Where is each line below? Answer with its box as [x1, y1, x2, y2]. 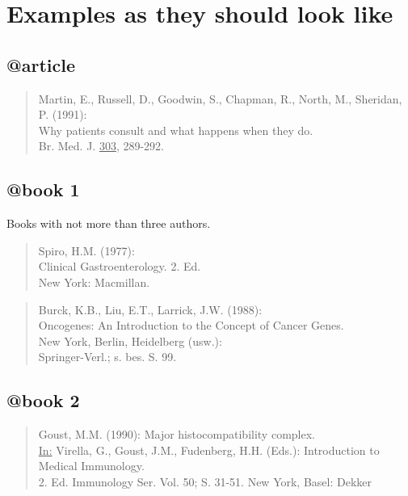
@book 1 [6, 177, 80, 202]
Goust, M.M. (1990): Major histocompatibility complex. [38, 426, 315, 443]
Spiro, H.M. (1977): [38, 242, 135, 259]
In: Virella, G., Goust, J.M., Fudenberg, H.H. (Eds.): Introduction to [38, 441, 380, 458]
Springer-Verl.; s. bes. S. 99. [38, 348, 177, 365]
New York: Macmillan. [38, 273, 150, 290]
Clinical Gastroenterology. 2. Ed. [38, 258, 201, 275]
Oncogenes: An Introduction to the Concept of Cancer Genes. [38, 317, 344, 334]
